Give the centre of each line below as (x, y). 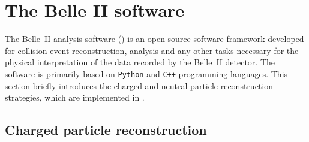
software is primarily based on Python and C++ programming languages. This (146, 73)
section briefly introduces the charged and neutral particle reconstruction (139, 85)
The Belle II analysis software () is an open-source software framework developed (154, 39)
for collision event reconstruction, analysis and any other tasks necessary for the (152, 50)
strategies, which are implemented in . (75, 97)
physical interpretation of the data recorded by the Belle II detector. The (140, 62)
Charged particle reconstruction (106, 130)
